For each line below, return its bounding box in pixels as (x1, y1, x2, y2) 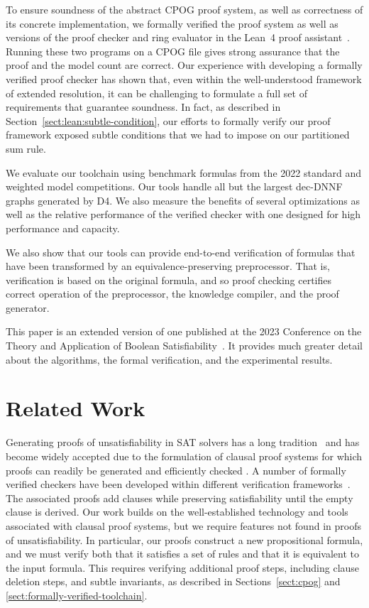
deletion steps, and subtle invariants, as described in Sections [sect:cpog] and (6, 574, 341, 589)
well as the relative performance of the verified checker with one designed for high (6, 207, 361, 222)
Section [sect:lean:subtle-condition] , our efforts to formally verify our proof (6, 113, 331, 128)
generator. (6, 300, 50, 315)
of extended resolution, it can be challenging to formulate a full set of (6, 85, 307, 100)
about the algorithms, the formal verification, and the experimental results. (6, 352, 333, 367)
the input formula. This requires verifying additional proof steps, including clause (6, 560, 360, 575)
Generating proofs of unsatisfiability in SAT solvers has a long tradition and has (6, 435, 360, 450)
